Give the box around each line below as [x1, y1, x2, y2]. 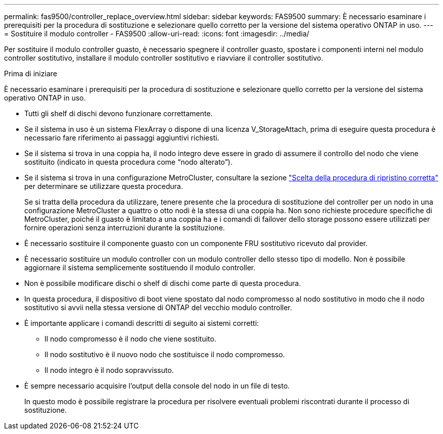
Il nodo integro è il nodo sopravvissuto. [45, 366, 174, 374]
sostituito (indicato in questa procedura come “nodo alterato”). [24, 158, 233, 166]
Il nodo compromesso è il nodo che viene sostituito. [45, 334, 216, 343]
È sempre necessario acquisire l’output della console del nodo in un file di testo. [24, 381, 290, 390]
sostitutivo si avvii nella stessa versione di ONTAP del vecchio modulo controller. [24, 303, 292, 312]
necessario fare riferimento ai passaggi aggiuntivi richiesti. [24, 133, 219, 142]
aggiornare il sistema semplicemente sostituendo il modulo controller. [24, 263, 256, 272]
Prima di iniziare [4, 69, 57, 78]
